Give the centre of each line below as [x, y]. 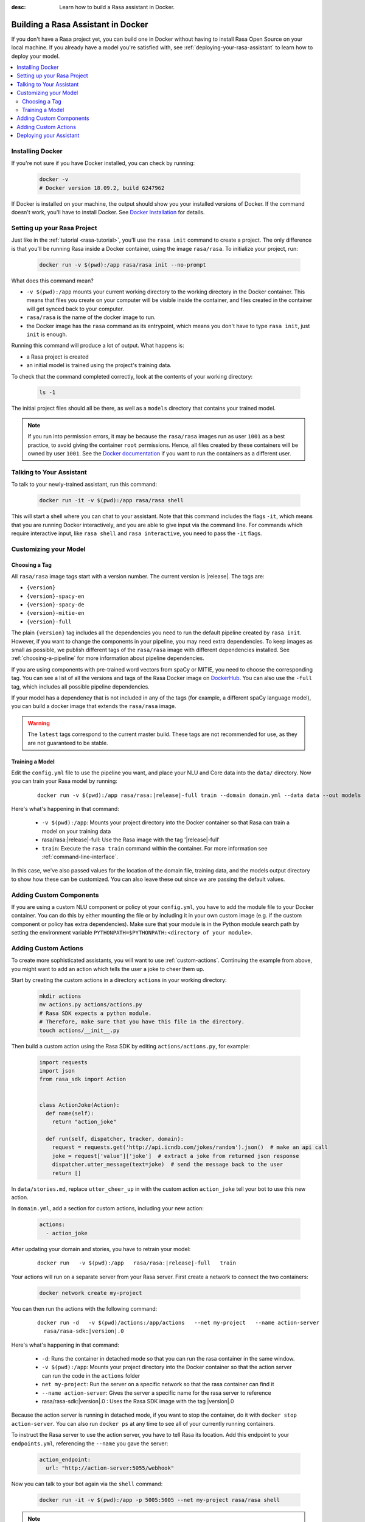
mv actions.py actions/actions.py [91, 1005]
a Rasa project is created [57, 357]
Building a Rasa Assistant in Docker [80, 24]
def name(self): [70, 1113]
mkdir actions [60, 996]
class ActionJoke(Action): [79, 1105]
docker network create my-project [91, 1293]
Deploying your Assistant [48, 135]
